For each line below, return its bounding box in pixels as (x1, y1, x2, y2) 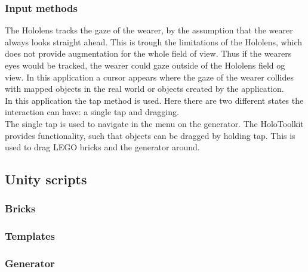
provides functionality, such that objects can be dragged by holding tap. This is (5, 129, 295, 141)
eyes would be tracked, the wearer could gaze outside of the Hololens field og (5, 59, 285, 71)
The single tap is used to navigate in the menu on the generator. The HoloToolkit (5, 117, 304, 129)
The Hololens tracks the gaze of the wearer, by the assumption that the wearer (5, 24, 293, 36)
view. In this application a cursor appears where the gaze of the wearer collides (5, 70, 294, 83)
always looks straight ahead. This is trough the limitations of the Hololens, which (5, 35, 303, 48)
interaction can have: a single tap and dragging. (5, 106, 179, 118)
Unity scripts (5, 170, 87, 188)
